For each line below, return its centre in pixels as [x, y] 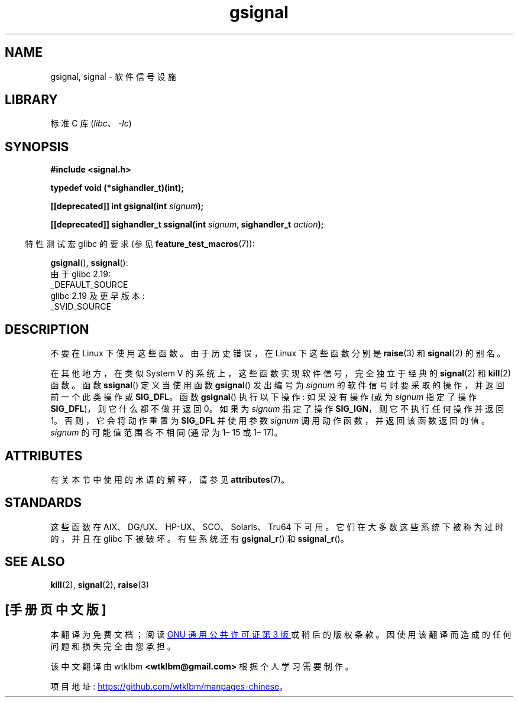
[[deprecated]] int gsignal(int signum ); [127, 206]
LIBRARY [31, 100]
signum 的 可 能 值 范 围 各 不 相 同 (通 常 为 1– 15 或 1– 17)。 [166, 433]
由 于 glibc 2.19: [80, 274]
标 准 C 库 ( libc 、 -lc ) [91, 123]
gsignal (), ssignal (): [89, 263]
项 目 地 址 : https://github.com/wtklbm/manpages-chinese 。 [169, 686]
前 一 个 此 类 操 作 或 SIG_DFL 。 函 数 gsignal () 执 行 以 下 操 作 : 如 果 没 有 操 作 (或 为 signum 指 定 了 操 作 [263, 397]
